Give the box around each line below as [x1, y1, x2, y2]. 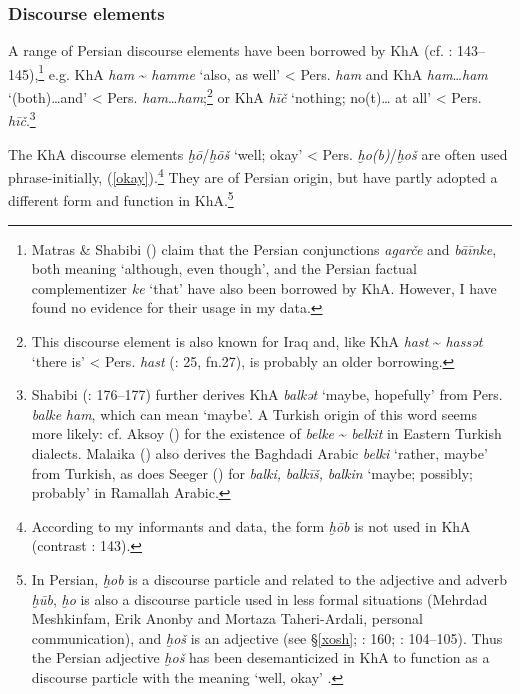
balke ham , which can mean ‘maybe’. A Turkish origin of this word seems [31, 403, 477, 424]
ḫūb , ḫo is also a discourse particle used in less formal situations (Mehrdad [31, 588, 488, 609]
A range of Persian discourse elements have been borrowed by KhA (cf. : [8, 40, 453, 61]
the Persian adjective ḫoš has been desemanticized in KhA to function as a [31, 647, 490, 668]
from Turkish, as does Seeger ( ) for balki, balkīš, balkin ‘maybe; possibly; [31, 462, 473, 483]
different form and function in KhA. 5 [8, 187, 234, 211]
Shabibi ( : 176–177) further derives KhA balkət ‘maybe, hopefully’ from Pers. [31, 384, 503, 405]
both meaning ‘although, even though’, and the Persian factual [31, 258, 417, 279]
